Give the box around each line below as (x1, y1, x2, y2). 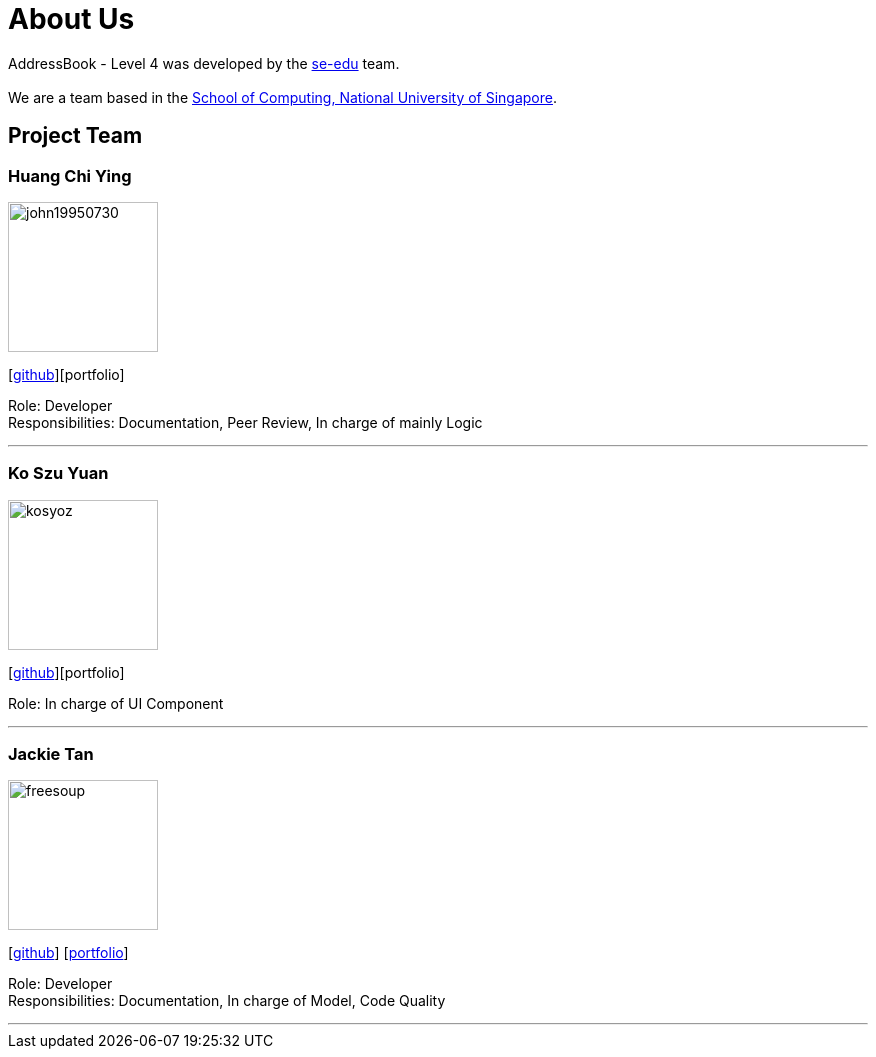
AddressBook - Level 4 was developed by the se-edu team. (8, 54, 400, 72)
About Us (8, 2, 135, 36)
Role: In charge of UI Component (8, 694, 224, 712)
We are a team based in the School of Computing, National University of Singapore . (8, 88, 558, 106)
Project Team (8, 123, 143, 149)
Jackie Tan (8, 744, 94, 765)
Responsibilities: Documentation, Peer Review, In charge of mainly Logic (8, 413, 483, 431)
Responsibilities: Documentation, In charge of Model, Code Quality (8, 992, 446, 1010)
